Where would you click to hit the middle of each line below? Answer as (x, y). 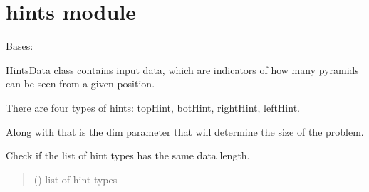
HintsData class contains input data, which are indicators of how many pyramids (182, 69)
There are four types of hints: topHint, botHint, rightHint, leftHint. (153, 107)
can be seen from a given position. (80, 84)
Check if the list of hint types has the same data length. (128, 155)
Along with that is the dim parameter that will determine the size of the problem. (185, 131)
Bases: (20, 46)
